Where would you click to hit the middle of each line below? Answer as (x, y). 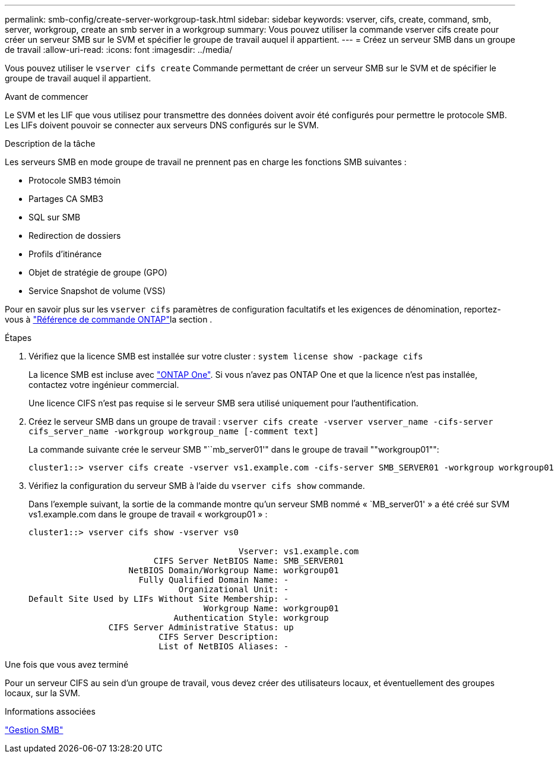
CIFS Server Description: (219, 637)
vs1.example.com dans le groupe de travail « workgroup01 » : (148, 514)
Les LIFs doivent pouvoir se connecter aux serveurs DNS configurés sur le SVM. (162, 125)
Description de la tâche (50, 143)
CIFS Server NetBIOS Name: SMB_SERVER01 (249, 561)
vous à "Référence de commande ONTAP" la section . (109, 319)
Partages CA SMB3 (66, 199)
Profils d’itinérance (65, 254)
